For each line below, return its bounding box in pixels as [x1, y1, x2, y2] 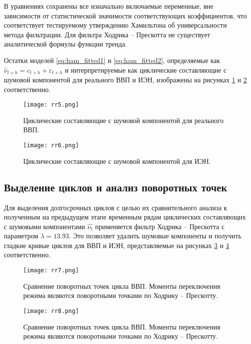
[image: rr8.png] [23, 307, 79, 314]
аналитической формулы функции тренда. [4, 39, 127, 49]
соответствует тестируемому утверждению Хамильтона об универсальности [4, 20, 227, 30]
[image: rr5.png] [23, 101, 79, 109]
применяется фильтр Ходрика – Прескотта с [95, 221, 225, 231]
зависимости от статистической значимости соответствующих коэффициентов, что [4, 10, 247, 20]
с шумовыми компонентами [4, 221, 85, 231]
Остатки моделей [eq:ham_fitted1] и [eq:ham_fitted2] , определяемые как [4, 55, 220, 65]
